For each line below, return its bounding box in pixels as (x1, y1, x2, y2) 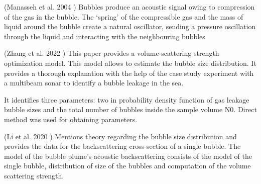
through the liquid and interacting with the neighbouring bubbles (4, 31, 205, 41)
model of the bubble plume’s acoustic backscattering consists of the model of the (4, 150, 252, 161)
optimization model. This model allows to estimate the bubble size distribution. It (4, 57, 256, 68)
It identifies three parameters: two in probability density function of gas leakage (4, 94, 249, 105)
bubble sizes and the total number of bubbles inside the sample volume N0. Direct (4, 104, 257, 115)
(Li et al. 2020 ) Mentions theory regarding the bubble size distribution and (4, 131, 237, 141)
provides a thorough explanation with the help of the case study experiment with (4, 67, 254, 78)
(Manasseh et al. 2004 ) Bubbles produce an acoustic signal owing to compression (4, 2, 255, 12)
